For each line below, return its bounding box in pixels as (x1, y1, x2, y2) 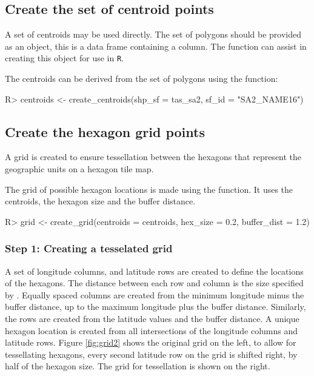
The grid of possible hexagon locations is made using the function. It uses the (5, 183, 293, 195)
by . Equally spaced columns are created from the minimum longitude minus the (5, 288, 304, 301)
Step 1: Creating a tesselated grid (5, 241, 173, 256)
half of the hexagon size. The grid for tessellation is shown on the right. (5, 360, 270, 372)
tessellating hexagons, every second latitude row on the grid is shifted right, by (5, 347, 298, 360)
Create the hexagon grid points (5, 122, 205, 141)
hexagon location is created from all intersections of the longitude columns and (5, 324, 298, 337)
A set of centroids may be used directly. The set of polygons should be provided (5, 28, 302, 41)
